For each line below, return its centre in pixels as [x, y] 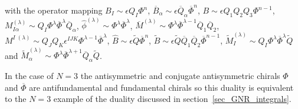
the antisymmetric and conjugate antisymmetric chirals [180, 76]
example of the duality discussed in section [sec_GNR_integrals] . [172, 99]
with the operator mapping [54, 10]
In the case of [29, 76]
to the [16, 99]
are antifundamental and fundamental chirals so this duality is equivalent [161, 87]
